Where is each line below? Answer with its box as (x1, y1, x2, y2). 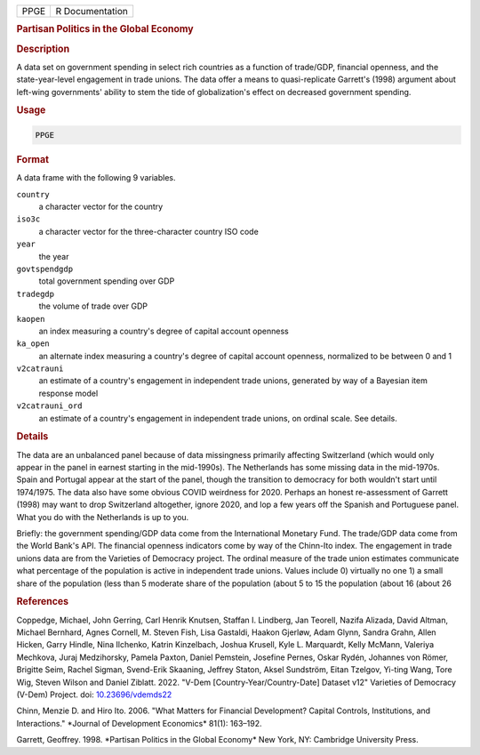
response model (38, 388, 99, 398)
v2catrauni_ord (16, 401, 84, 411)
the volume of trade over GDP (38, 301, 148, 311)
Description (16, 43, 70, 55)
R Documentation (55, 5, 128, 17)
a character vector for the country (38, 201, 164, 212)
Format (16, 153, 49, 165)
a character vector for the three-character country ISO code (38, 226, 260, 237)
